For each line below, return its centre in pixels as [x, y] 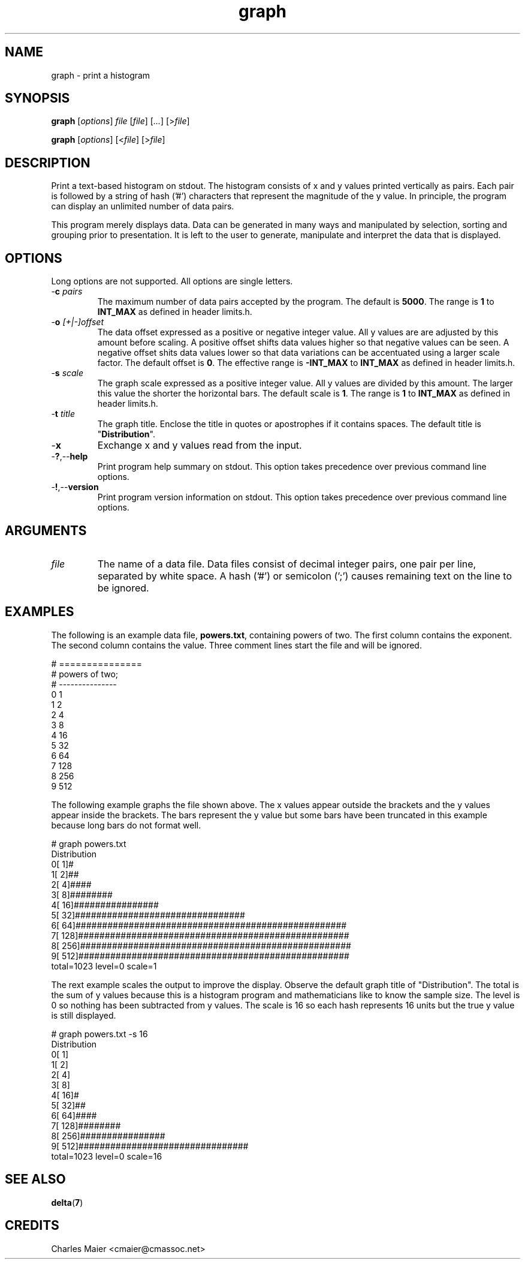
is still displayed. [84, 1015]
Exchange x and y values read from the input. [200, 445]
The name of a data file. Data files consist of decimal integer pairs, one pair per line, [287, 564]
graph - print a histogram [101, 75]
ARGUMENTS [46, 530]
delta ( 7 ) [67, 1202]
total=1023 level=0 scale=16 [107, 1156]
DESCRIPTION [48, 163]
